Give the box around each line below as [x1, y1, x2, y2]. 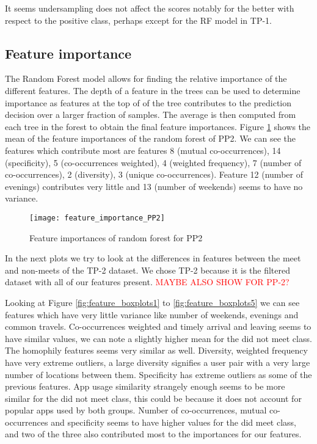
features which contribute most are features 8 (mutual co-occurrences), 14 [5, 144, 281, 156]
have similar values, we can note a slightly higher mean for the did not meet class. [5, 332, 312, 344]
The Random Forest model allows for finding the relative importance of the [5, 72, 287, 85]
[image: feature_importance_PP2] [29, 213, 165, 222]
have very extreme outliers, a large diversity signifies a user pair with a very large [5, 355, 310, 368]
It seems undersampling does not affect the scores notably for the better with [5, 2, 294, 14]
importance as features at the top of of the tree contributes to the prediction [5, 96, 292, 109]
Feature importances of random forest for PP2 [29, 231, 203, 244]
